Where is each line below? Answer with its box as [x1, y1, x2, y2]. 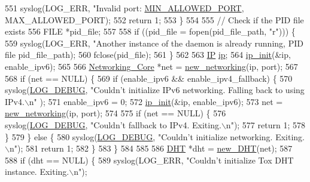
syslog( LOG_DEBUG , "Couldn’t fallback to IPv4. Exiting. [5, 118, 221, 131]
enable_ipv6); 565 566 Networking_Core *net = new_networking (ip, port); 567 [5, 60, 298, 72]
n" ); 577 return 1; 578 [226, 118, 305, 131]
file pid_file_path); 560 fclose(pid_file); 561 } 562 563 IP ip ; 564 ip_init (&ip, [5, 48, 291, 61]
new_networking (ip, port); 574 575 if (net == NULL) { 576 [5, 107, 226, 119]
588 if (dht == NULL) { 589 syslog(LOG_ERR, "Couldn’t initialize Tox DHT [5, 153, 294, 166]
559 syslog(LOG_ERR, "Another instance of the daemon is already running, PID [5, 36, 303, 49]
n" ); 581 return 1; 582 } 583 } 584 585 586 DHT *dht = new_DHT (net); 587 [9, 142, 293, 155]
